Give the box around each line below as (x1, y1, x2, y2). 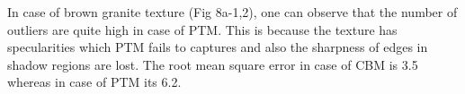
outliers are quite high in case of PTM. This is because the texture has (7, 20, 398, 38)
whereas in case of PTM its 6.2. (7, 73, 182, 91)
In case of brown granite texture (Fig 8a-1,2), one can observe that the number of (7, 3, 458, 21)
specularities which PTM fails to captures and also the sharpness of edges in (7, 38, 428, 56)
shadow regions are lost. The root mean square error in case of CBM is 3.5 (7, 55, 418, 73)
